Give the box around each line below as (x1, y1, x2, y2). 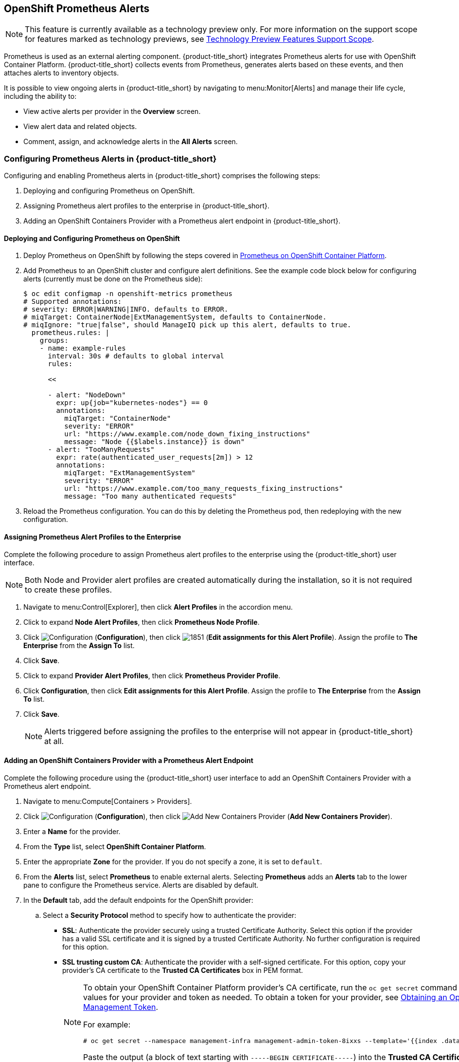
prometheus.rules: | (31, 329, 110, 337)
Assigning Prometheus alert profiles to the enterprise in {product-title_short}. (23, 202, 270, 210)
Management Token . (83, 1002, 159, 1012)
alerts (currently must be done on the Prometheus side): (23, 275, 203, 283)
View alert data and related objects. (23, 122, 137, 131)
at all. (44, 736, 64, 746)
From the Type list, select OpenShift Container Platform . (23, 842, 206, 851)
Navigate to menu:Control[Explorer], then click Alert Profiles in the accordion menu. (23, 602, 293, 611)
